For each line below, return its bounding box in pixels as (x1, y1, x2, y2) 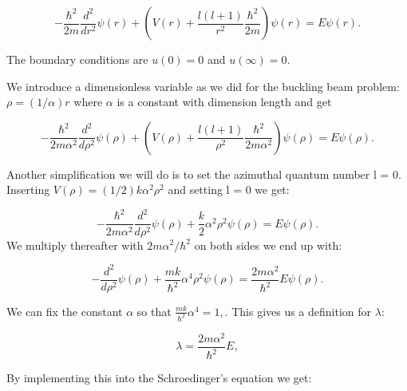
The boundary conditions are (6, 51, 148, 67)
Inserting (6, 181, 50, 198)
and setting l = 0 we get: (168, 181, 290, 198)
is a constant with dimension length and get (117, 93, 332, 110)
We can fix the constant (6, 302, 123, 319)
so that (136, 302, 172, 319)
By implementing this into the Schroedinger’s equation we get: (6, 369, 312, 386)
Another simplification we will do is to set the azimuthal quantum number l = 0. (6, 165, 401, 182)
